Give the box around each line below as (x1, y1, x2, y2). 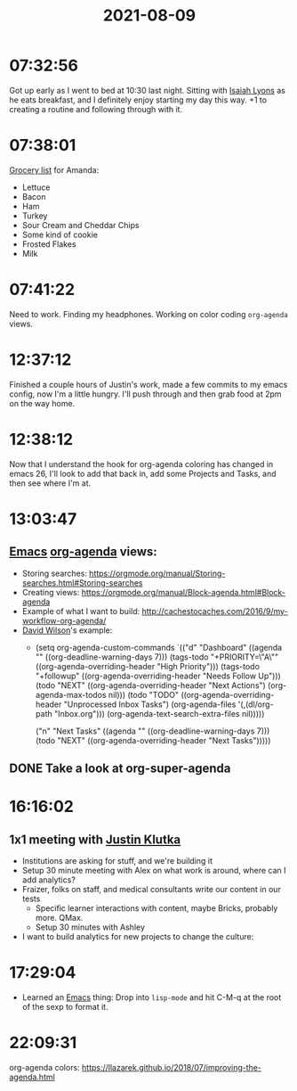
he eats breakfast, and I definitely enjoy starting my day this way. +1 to (9, 94, 268, 105)
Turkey (21, 210, 48, 221)
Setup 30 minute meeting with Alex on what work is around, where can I (21, 865, 286, 876)
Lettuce (21, 182, 51, 193)
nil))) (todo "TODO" (108, 689, 180, 700)
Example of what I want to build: (21, 605, 140, 616)
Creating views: (21, 587, 80, 597)
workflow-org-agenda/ (21, 615, 107, 626)
